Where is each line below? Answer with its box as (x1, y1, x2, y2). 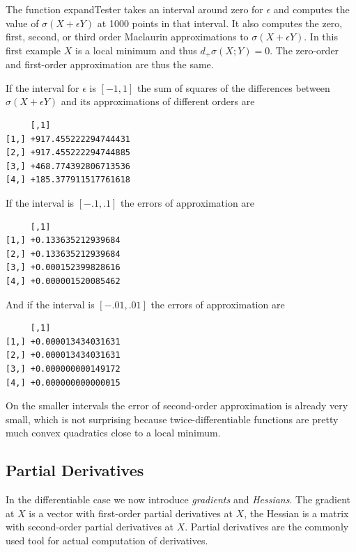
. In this (304, 29, 338, 44)
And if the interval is (6, 297, 95, 311)
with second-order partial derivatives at (6, 519, 174, 534)
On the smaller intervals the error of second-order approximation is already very (6, 398, 348, 413)
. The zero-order (270, 42, 339, 57)
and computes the (273, 2, 350, 16)
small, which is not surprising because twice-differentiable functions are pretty (6, 411, 339, 426)
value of (6, 15, 39, 30)
